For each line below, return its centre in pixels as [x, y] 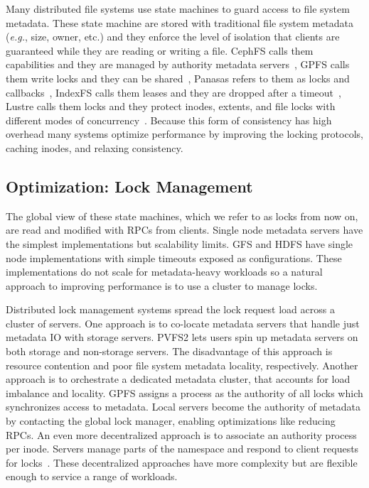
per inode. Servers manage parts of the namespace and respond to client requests [182, 449]
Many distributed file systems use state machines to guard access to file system [178, 9]
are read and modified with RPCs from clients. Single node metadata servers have [184, 230]
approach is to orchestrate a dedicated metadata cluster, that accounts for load [178, 379]
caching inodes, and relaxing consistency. [95, 147]
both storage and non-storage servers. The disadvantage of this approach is [169, 351]
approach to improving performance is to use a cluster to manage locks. [162, 285]
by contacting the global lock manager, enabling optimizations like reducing [171, 421]
